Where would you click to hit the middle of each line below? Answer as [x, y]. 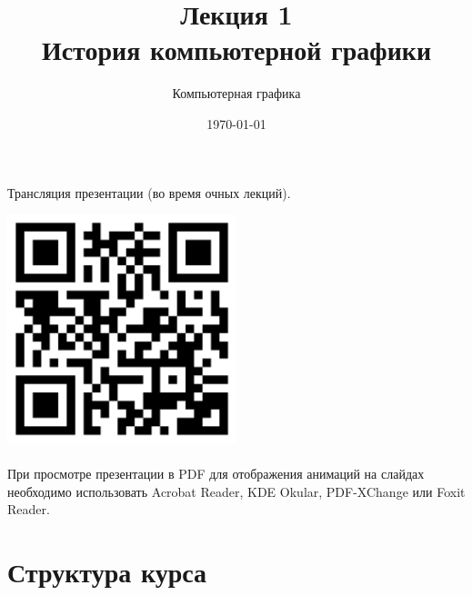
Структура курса [107, 572]
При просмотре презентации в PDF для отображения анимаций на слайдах [216, 474]
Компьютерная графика [236, 93]
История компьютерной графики [236, 50]
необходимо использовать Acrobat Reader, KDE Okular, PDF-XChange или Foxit [236, 491]
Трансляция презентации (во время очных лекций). [149, 192]
